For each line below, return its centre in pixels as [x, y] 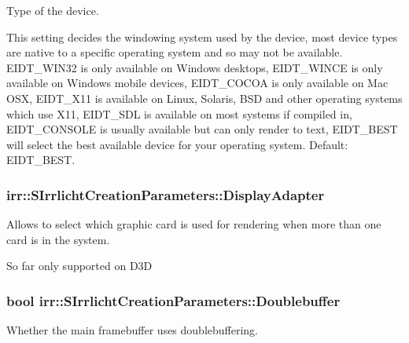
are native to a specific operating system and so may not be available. [175, 52]
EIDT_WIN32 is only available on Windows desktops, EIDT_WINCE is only [195, 67]
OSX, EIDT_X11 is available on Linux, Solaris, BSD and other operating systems [204, 98]
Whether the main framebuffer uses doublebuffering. [132, 330]
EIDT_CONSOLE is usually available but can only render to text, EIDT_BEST [202, 129]
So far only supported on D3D [79, 266]
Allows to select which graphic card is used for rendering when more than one [194, 224]
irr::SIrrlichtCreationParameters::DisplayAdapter [166, 194]
